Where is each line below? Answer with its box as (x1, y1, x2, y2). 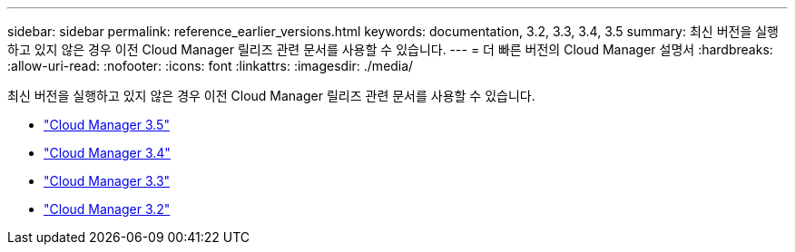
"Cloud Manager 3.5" (44, 117, 170, 132)
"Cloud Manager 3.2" (44, 201, 171, 217)
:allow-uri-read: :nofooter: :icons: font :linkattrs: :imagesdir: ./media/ (7, 58, 414, 73)
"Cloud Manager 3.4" (44, 145, 171, 160)
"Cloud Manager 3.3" (44, 173, 171, 189)
